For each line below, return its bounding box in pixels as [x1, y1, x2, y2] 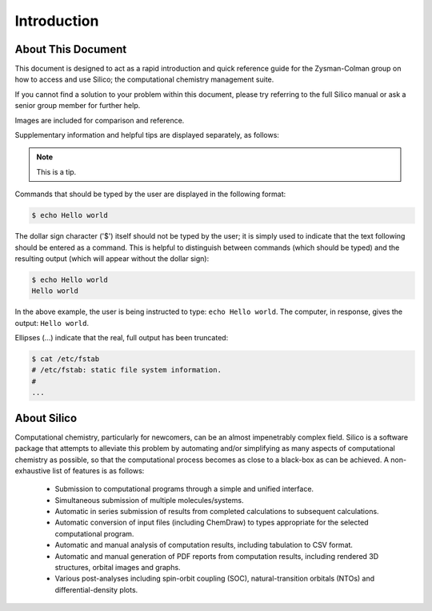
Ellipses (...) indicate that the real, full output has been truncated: [14, 333, 229, 343]
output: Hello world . [14, 318, 90, 328]
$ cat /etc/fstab [31, 355, 100, 364]
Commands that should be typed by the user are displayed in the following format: [14, 189, 286, 199]
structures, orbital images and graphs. [54, 563, 181, 573]
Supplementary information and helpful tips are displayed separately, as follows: [14, 131, 280, 140]
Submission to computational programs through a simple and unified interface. [54, 484, 314, 494]
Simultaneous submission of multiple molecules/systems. [54, 495, 244, 504]
